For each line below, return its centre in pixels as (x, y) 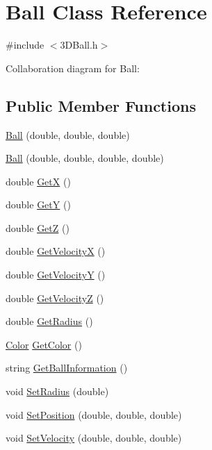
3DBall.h (79, 45)
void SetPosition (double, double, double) (94, 414)
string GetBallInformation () (67, 368)
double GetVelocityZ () (55, 298)
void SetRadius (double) (57, 391)
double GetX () (38, 181)
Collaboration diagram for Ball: (73, 68)
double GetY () (38, 205)
